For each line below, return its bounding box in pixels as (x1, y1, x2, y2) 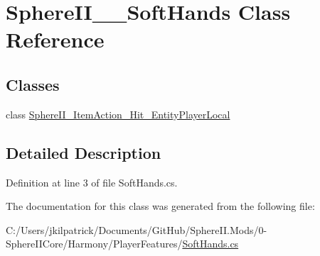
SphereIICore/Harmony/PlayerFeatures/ (6, 236, 183, 251)
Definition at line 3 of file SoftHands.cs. (6, 174, 178, 189)
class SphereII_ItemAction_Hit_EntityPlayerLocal (6, 106, 230, 121)
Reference (6, 25, 105, 54)
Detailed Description (6, 141, 161, 163)
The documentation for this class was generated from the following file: (6, 199, 315, 213)
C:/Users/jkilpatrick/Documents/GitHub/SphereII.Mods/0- (6, 222, 267, 237)
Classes (6, 73, 60, 95)
